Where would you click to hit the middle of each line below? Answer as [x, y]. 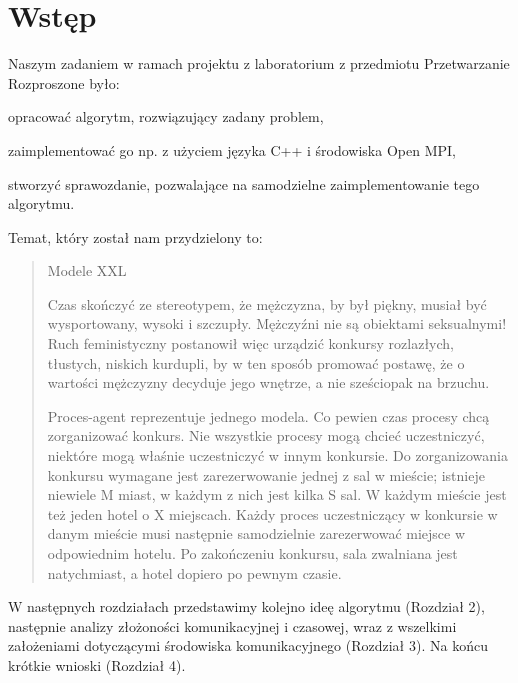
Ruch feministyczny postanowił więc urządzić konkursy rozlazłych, [251, 343]
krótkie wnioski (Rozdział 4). [97, 664]
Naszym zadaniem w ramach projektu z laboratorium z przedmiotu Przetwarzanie [259, 63]
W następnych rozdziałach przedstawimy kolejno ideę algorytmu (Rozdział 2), [246, 606]
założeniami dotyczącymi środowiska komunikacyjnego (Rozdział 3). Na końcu [248, 645]
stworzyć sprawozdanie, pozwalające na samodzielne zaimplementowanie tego [244, 183]
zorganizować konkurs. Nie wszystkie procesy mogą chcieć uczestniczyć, [266, 435]
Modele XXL [87, 270]
